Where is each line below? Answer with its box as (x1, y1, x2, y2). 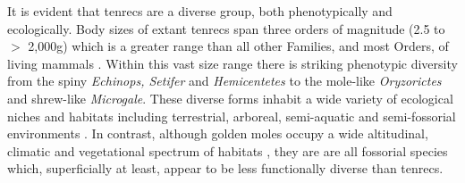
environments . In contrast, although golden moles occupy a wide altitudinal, (7, 124, 428, 143)
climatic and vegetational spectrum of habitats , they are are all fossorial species (7, 141, 448, 160)
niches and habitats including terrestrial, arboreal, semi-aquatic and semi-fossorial (7, 106, 456, 125)
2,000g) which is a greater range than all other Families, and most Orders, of (28, 37, 449, 55)
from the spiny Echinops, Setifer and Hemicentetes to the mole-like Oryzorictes (7, 71, 442, 90)
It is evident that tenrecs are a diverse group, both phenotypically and (7, 2, 393, 20)
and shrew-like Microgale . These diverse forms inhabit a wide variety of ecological (7, 88, 453, 107)
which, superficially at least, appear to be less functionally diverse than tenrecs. (7, 159, 444, 178)
